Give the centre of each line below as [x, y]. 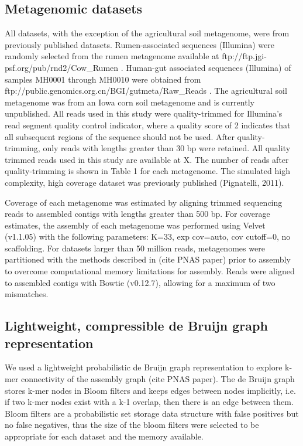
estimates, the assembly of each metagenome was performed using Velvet [135, 225]
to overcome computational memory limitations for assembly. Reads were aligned [150, 271]
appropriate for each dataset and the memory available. [104, 436]
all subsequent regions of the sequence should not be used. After [120, 136]
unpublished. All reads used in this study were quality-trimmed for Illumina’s [144, 113]
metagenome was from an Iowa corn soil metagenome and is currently [130, 102]
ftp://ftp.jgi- [244, 56]
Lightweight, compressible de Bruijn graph [136, 326]
